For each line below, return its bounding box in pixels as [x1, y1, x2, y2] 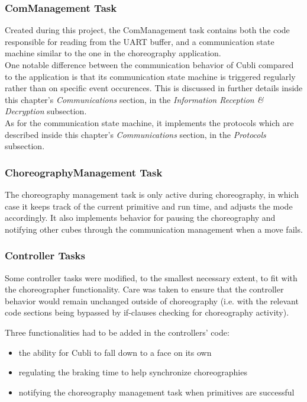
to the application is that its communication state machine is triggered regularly [5, 70, 296, 82]
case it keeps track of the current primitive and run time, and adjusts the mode [5, 200, 293, 212]
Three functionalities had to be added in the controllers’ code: [5, 326, 230, 338]
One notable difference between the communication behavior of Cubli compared [5, 59, 294, 70]
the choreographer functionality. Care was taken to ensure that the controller [5, 283, 284, 295]
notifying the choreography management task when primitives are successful [18, 385, 295, 398]
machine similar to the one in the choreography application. [5, 47, 221, 59]
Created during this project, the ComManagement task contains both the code [5, 24, 290, 36]
